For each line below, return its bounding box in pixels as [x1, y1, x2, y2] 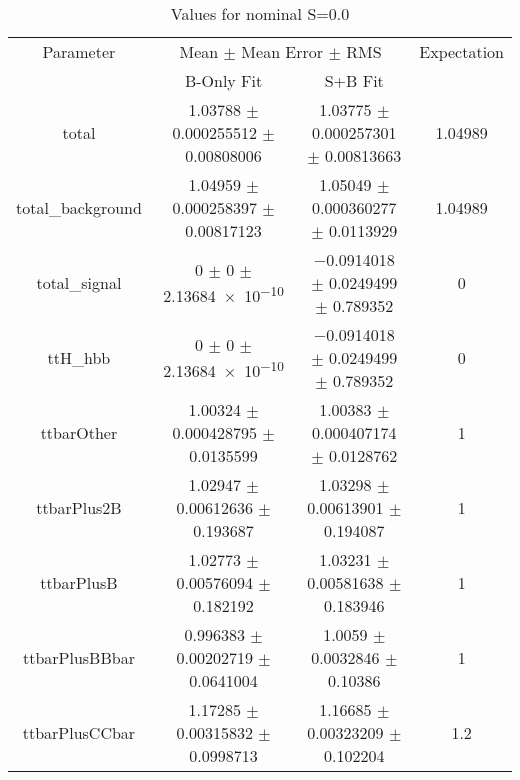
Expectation [419, 40, 504, 63]
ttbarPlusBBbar [22, 646, 135, 669]
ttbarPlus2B [36, 496, 122, 519]
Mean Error [241, 40, 324, 63]
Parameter [42, 40, 116, 63]
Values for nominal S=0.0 [170, 2, 350, 25]
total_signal [36, 271, 122, 294]
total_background [16, 196, 142, 219]
